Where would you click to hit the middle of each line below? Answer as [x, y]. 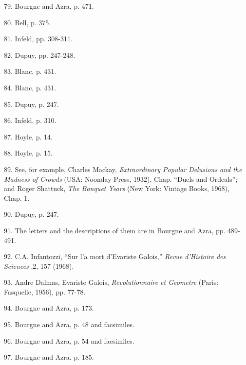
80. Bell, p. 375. [28, 22]
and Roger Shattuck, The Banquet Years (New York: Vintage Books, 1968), [117, 188]
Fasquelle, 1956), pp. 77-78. [45, 291]
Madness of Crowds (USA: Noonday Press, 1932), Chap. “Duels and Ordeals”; [121, 179]
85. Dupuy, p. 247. [31, 104]
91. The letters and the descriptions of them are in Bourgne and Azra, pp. [115, 230]
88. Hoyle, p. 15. [28, 153]
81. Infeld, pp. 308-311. [38, 39]
